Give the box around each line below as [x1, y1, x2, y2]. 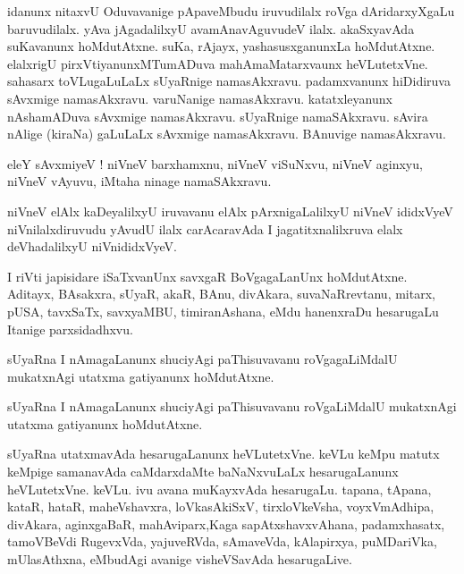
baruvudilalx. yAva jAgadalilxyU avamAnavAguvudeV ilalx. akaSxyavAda [7, 19, 415, 38]
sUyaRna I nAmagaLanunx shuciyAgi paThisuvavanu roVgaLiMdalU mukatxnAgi [7, 397, 457, 416]
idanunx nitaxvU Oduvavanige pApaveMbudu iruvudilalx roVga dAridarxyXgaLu [7, 2, 455, 20]
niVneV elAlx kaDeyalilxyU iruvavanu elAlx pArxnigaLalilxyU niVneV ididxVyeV [7, 201, 453, 220]
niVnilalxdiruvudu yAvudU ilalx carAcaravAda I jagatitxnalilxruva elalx [7, 219, 403, 238]
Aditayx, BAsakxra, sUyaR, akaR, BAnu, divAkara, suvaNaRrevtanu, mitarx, [7, 284, 435, 303]
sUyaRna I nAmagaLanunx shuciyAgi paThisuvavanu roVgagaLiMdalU [7, 350, 398, 368]
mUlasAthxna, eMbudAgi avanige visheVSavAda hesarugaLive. [7, 550, 352, 569]
